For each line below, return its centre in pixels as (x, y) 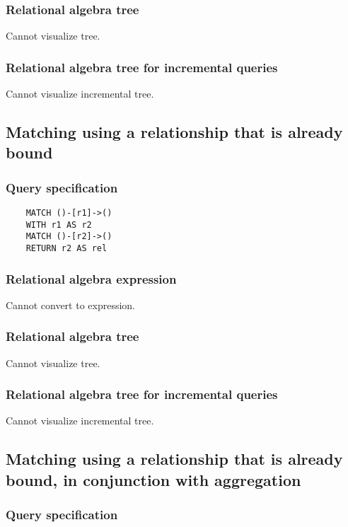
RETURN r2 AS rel (66, 248)
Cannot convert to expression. (71, 305)
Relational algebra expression (91, 278)
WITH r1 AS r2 (59, 225)
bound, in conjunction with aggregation (153, 479)
